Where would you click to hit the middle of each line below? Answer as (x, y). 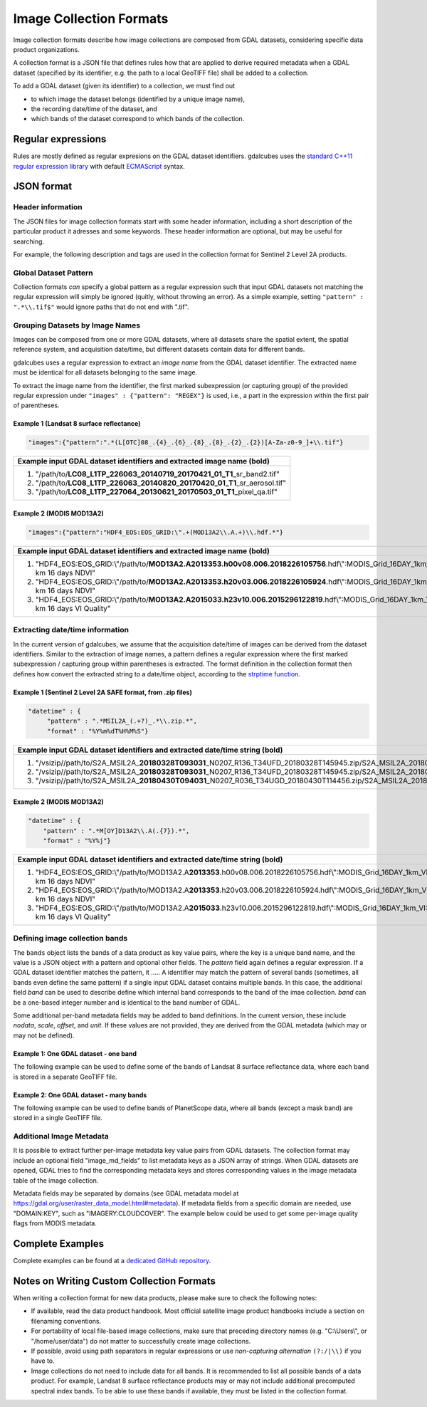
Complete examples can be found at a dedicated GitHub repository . (112, 1261)
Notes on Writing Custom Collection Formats (115, 1281)
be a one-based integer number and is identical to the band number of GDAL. (127, 1002)
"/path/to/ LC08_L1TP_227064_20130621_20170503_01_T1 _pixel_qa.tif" (156, 492)
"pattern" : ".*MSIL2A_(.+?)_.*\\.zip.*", (122, 721)
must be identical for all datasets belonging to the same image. (105, 372)
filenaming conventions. (66, 1321)
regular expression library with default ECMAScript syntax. (99, 166)
